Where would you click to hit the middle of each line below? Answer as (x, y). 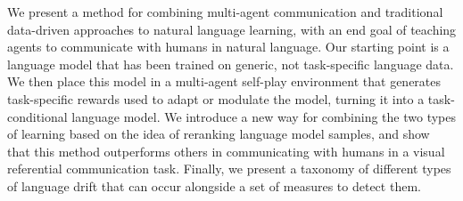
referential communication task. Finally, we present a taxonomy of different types (229, 169)
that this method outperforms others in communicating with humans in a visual (226, 151)
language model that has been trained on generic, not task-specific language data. (231, 64)
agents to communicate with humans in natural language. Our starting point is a (228, 47)
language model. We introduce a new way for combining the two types (264, 116)
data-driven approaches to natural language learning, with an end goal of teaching (232, 29)
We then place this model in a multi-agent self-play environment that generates (224, 81)
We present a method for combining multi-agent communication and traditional (225, 12)
